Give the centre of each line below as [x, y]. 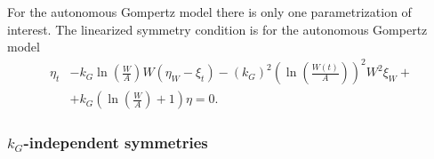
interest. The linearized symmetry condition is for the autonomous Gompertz [217, 29]
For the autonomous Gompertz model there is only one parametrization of [209, 12]
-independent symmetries [116, 143]
